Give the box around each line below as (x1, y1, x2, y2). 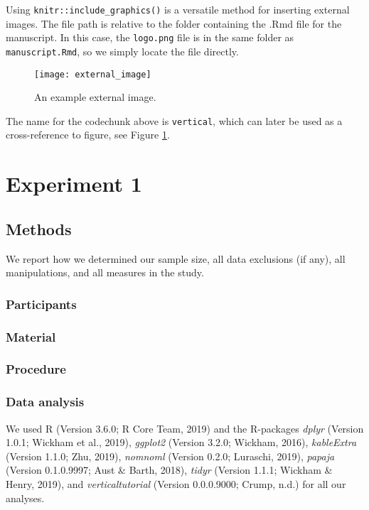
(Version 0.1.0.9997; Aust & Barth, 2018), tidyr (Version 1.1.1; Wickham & (6, 462, 333, 477)
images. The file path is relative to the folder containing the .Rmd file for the (6, 16, 342, 31)
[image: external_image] (34, 69, 151, 80)
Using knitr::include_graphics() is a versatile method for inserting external (6, 2, 350, 16)
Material (6, 327, 56, 345)
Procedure (6, 360, 66, 378)
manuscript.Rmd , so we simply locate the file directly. (6, 43, 239, 58)
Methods (6, 217, 72, 239)
